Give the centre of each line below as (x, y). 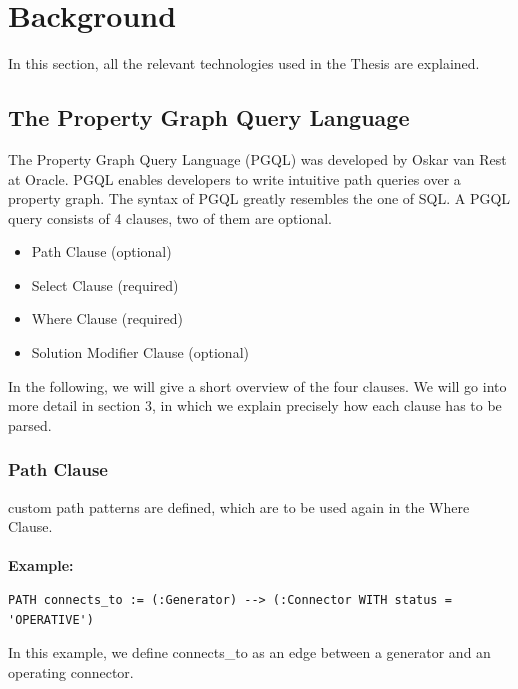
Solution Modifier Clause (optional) (140, 352)
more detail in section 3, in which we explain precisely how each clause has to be (255, 405)
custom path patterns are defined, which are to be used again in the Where (239, 506)
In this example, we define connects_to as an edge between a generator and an (249, 652)
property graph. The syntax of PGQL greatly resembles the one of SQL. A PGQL (259, 198)
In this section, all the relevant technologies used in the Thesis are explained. (244, 63)
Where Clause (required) (107, 318)
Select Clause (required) (105, 284)
